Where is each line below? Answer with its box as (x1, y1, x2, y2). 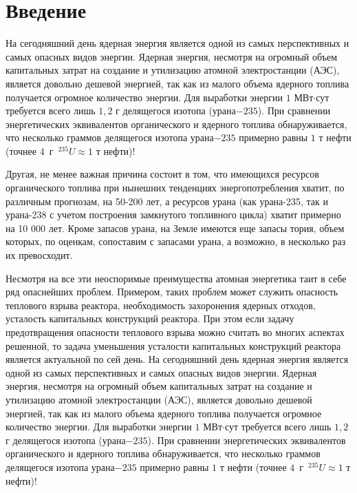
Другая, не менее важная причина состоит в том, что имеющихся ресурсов (6, 167, 319, 181)
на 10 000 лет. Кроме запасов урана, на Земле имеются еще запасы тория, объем (6, 220, 345, 235)
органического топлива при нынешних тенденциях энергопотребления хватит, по (6, 180, 345, 195)
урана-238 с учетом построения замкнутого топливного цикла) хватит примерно (6, 207, 341, 222)
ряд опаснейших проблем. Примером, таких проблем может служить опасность (6, 284, 338, 299)
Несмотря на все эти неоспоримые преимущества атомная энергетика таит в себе (6, 271, 347, 285)
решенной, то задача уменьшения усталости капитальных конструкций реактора (6, 338, 341, 353)
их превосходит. (6, 248, 73, 262)
